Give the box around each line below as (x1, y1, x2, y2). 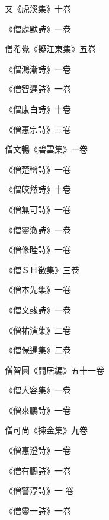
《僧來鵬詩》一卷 (5, 403, 71, 416)
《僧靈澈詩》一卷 (5, 223, 71, 235)
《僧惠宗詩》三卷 (5, 123, 71, 135)
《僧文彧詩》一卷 (5, 303, 71, 316)
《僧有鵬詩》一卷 (5, 464, 71, 476)
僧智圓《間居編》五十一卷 (5, 363, 104, 376)
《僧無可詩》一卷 (5, 203, 71, 215)
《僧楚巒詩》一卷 (5, 163, 71, 175)
